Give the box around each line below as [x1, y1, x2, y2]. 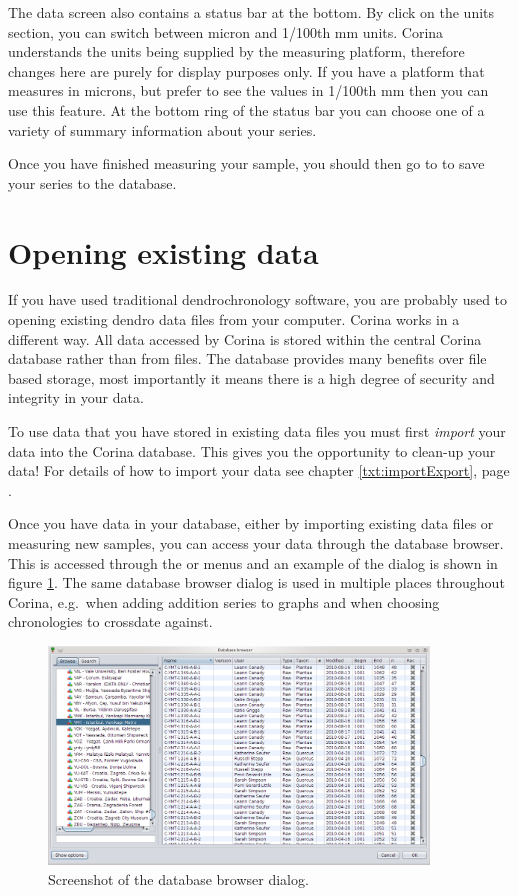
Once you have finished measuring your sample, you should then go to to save [8, 153, 485, 174]
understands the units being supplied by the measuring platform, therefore [8, 41, 465, 62]
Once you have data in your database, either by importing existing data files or [8, 513, 494, 534]
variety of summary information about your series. [8, 119, 317, 140]
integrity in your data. [8, 387, 144, 408]
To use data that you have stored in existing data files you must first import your [8, 421, 506, 442]
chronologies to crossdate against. [8, 611, 213, 632]
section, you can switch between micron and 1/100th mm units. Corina [8, 21, 444, 42]
